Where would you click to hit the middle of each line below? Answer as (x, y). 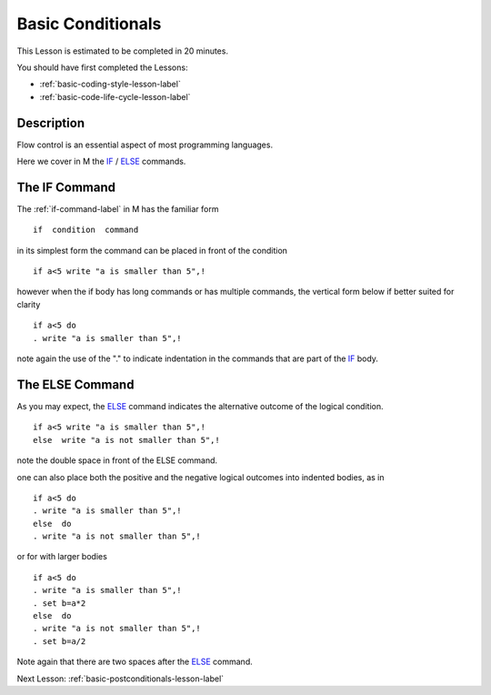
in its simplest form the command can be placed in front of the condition (152, 250)
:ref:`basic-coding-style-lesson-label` (110, 84)
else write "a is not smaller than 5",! (126, 440)
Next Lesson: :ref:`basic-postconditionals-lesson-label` (120, 679)
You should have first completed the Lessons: (102, 67)
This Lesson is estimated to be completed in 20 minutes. (123, 51)
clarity (29, 304)
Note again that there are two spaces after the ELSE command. (135, 662)
